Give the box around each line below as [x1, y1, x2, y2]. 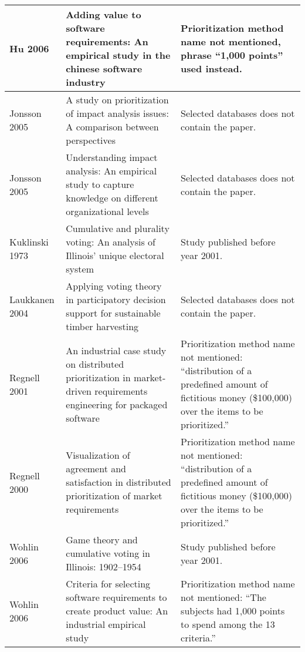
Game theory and [66, 533, 138, 546]
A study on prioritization [66, 93, 169, 106]
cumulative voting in [66, 546, 150, 560]
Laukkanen [9, 293, 55, 306]
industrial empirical [66, 617, 146, 631]
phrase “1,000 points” [181, 48, 283, 62]
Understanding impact [66, 150, 158, 164]
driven [66, 384, 91, 398]
